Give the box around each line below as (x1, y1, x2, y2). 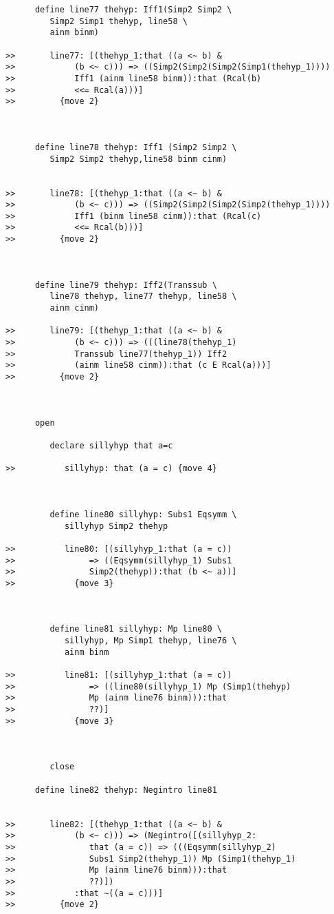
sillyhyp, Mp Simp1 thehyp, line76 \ (64, 636, 237, 646)
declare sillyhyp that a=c (49, 440, 173, 450)
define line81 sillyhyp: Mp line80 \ (49, 624, 222, 634)
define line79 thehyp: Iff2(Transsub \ (34, 280, 217, 290)
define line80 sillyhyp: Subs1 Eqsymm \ (49, 509, 237, 519)
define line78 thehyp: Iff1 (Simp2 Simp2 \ (34, 142, 237, 152)
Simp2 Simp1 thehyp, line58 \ (49, 16, 188, 26)
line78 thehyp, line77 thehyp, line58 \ (49, 291, 237, 302)
